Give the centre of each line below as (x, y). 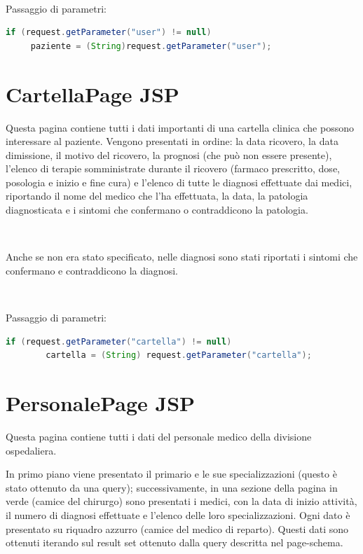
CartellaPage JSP (93, 94)
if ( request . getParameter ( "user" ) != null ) (109, 33)
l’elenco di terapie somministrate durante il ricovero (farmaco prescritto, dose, (173, 168)
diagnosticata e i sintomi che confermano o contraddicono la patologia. (157, 210)
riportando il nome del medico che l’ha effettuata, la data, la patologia (157, 196)
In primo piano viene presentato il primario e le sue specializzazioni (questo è (171, 474)
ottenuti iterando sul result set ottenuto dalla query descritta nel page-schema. (174, 542)
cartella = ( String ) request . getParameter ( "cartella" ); (179, 355)
